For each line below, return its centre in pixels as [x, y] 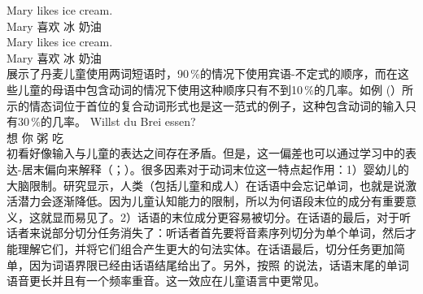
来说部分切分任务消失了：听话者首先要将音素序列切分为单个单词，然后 [217, 233]
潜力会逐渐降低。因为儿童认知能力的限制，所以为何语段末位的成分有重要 [211, 201]
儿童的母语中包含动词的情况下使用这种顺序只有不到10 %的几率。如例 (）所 [216, 89]
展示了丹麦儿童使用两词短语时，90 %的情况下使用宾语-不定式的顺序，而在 [202, 73]
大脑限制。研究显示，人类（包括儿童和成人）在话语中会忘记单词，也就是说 [206, 185]
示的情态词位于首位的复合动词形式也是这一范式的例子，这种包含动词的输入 [206, 105]
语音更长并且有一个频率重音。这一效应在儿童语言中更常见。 [166, 281]
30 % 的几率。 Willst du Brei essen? [107, 121]
